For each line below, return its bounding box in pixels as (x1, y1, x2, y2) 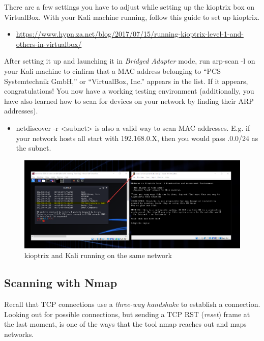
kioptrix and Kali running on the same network (24, 250, 172, 261)
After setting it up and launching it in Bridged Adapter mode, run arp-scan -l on (4, 55, 255, 66)
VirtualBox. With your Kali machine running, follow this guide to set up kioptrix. (4, 11, 260, 22)
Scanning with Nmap (4, 275, 118, 291)
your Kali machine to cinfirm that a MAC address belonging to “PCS (4, 65, 221, 76)
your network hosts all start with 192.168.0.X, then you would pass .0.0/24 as (16, 132, 258, 143)
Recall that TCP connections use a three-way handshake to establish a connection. (4, 298, 260, 309)
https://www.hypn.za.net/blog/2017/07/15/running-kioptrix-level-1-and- (16, 29, 244, 39)
